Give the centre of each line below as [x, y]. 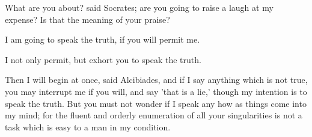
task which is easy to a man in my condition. [88, 126]
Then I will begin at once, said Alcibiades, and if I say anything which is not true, [156, 80]
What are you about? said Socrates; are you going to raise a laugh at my [139, 7]
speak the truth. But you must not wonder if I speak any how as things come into [156, 103]
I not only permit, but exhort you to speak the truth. [103, 59]
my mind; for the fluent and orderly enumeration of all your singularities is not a [154, 115]
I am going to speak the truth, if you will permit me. [102, 39]
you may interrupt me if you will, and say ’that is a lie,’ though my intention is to [156, 91]
